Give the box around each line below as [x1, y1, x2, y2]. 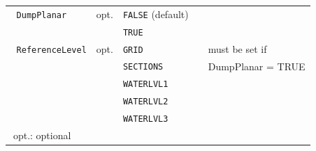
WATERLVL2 [122, 97, 168, 107]
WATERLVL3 [122, 114, 168, 125]
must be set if [208, 41, 267, 56]
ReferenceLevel [16, 45, 87, 55]
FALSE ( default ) [122, 6, 189, 21]
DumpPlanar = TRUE [208, 58, 306, 73]
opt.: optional [13, 128, 71, 143]
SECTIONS [122, 62, 164, 72]
